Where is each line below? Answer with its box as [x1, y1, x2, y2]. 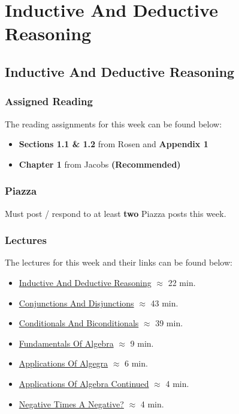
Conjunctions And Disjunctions [19, 296, 134, 309]
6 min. [125, 357, 148, 370]
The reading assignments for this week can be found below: [5, 117, 222, 130]
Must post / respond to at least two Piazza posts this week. [5, 207, 226, 219]
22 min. [168, 276, 196, 288]
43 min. [150, 296, 179, 309]
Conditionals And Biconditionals [19, 317, 139, 329]
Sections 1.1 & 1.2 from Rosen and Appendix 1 [19, 138, 208, 150]
